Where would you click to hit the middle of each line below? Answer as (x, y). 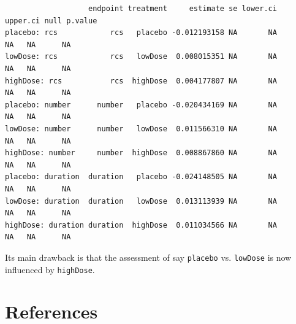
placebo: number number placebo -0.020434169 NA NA (141, 105)
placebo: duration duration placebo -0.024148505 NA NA (141, 177)
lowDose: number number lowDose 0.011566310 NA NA (141, 129)
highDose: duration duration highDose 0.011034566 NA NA (141, 225)
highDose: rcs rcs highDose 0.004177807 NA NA (141, 81)
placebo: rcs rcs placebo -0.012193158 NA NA (141, 33)
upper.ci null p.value (51, 21)
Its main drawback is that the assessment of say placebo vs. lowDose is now (148, 257)
